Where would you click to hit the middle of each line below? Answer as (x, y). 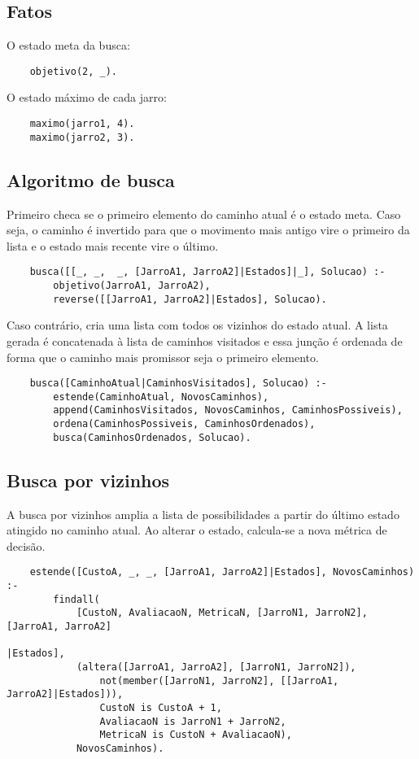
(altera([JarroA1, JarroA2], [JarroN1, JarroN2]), (216, 667)
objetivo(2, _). (74, 71)
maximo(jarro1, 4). (82, 124)
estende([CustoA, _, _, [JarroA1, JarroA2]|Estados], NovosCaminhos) (222, 572)
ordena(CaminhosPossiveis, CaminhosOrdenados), (184, 424)
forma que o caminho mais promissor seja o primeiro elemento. (163, 357)
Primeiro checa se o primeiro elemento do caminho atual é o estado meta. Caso (204, 214)
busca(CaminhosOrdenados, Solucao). (152, 437)
